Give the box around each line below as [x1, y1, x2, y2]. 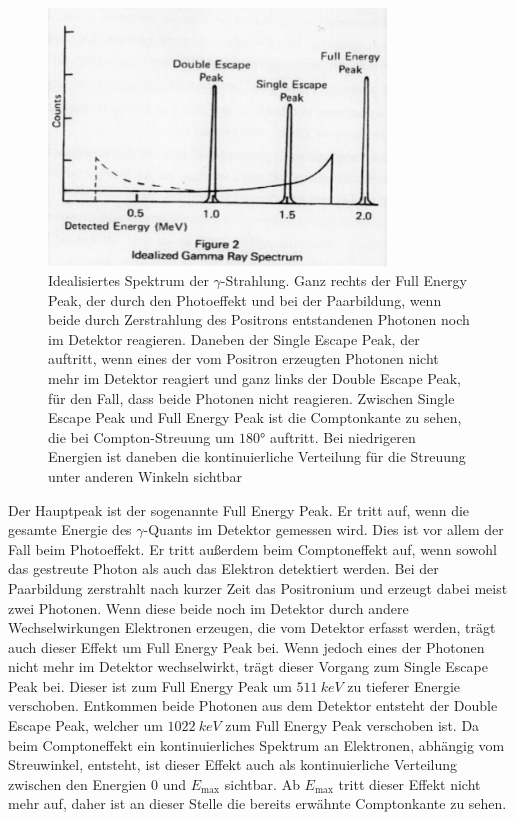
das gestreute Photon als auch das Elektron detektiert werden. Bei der [8, 558, 439, 579]
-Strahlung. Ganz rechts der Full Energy [220, 270, 467, 291]
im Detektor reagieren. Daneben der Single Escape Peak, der [48, 328, 420, 349]
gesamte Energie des [8, 519, 132, 540]
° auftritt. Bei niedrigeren [260, 426, 416, 447]
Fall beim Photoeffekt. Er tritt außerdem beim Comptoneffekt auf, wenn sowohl [8, 538, 497, 559]
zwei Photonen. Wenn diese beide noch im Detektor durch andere [8, 597, 409, 618]
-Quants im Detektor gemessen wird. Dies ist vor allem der [143, 519, 504, 540]
